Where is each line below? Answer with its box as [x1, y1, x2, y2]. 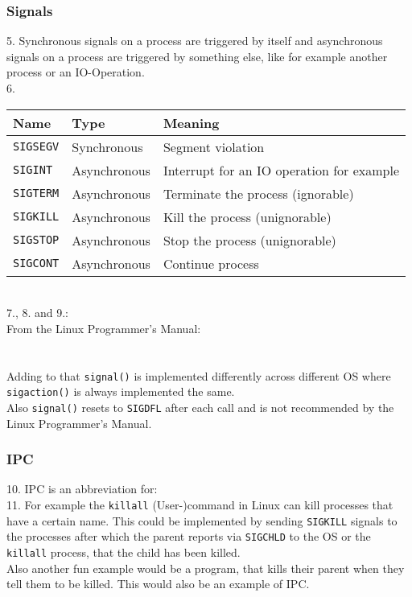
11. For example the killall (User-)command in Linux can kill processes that [6, 496, 393, 513]
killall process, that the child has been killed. [6, 543, 241, 560]
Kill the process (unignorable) [163, 207, 332, 226]
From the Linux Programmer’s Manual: [6, 319, 201, 336]
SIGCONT [13, 257, 60, 270]
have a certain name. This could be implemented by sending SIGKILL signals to [6, 512, 398, 529]
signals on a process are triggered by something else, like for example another [6, 47, 388, 64]
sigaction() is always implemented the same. [6, 383, 235, 400]
